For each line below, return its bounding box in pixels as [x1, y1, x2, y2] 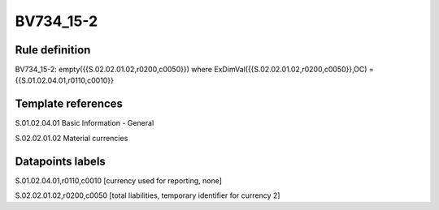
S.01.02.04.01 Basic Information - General [15, 118, 154, 128]
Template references [15, 97, 124, 111]
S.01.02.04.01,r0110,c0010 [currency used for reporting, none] [15, 175, 223, 186]
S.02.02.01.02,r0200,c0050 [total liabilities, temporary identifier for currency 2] [15, 191, 280, 200]
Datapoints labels [15, 154, 106, 168]
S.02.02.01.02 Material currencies [15, 133, 128, 143]
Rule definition [15, 43, 91, 57]
